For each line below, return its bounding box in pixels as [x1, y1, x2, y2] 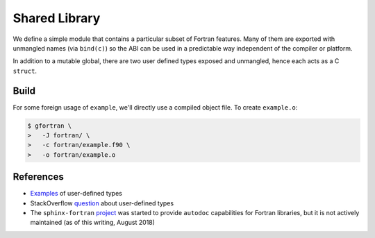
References [12, 171, 64, 183]
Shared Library [12, 10, 101, 26]
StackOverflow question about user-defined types [30, 198, 174, 207]
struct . [12, 67, 37, 75]
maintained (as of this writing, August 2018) [30, 219, 156, 227]
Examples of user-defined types [30, 189, 123, 198]
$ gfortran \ [27, 121, 72, 130]
